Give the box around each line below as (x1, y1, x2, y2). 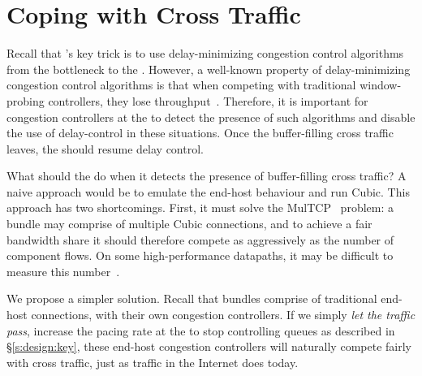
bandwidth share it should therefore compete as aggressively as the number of (6, 231, 394, 248)
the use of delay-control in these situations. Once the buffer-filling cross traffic (6, 124, 394, 141)
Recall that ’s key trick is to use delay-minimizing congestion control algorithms (6, 45, 404, 62)
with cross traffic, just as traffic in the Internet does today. (6, 353, 299, 370)
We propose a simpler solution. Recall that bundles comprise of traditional (6, 290, 377, 307)
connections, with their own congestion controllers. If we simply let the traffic (31, 306, 416, 323)
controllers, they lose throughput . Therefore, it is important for (48, 92, 368, 109)
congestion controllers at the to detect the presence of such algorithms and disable (6, 108, 416, 125)
